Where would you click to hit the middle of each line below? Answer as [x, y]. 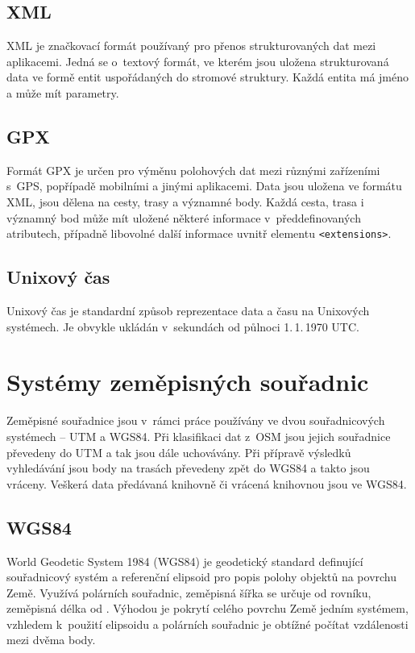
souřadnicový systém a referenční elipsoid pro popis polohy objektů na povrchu [202, 577]
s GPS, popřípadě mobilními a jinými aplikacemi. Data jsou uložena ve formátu [204, 186]
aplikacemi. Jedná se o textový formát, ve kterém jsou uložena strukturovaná [198, 61]
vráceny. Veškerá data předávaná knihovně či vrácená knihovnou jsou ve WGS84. [207, 483]
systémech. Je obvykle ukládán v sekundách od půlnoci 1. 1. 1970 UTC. [183, 326]
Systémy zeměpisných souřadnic [188, 382]
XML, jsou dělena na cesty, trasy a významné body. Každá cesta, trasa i [185, 201]
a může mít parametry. [63, 92]
